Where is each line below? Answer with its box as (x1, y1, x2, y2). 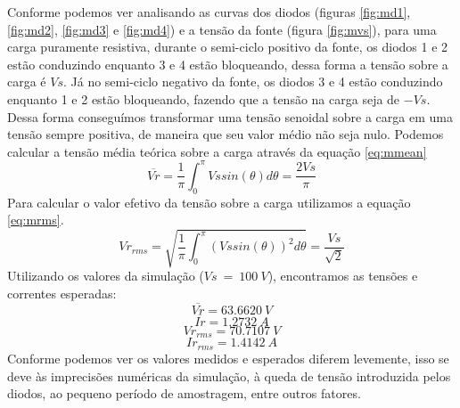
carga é (7, 72, 46, 91)
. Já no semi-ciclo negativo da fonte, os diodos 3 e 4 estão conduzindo (63, 72, 443, 91)
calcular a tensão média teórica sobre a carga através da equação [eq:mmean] (7, 142, 427, 160)
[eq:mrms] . (7, 210, 64, 229)
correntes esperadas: (7, 283, 117, 302)
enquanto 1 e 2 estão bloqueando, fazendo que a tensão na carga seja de (7, 89, 400, 108)
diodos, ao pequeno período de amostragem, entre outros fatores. (7, 384, 361, 403)
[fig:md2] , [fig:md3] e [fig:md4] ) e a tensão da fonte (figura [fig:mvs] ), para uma (7, 20, 437, 38)
